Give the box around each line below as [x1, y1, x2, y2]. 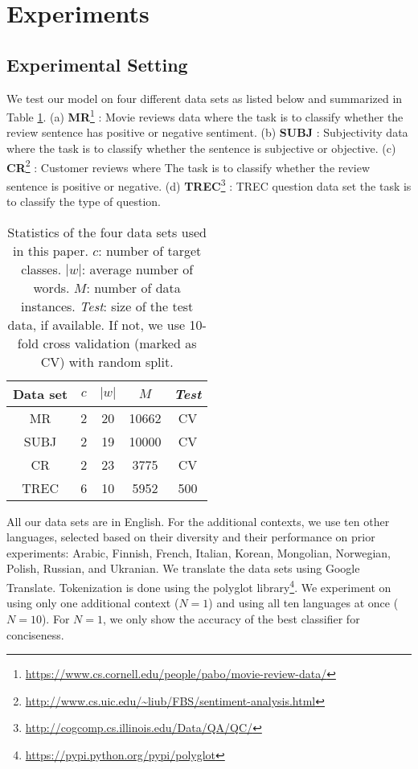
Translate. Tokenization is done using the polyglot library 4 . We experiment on [6, 577, 391, 595]
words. [33, 278, 70, 297]
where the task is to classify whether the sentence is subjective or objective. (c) [6, 140, 396, 157]
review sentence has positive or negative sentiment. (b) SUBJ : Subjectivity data [6, 124, 408, 141]
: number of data [86, 278, 181, 297]
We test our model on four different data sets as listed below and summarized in [6, 89, 403, 106]
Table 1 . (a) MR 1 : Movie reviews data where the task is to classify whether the [6, 106, 404, 125]
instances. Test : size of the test [21, 296, 194, 315]
